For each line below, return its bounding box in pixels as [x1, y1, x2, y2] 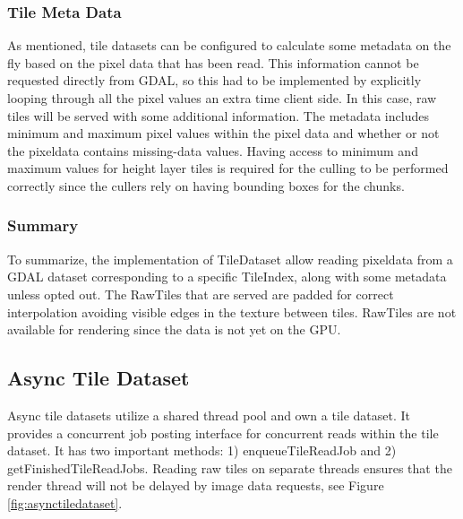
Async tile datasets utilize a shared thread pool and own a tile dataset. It [7, 405, 411, 424]
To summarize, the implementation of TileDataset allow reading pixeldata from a [7, 249, 453, 268]
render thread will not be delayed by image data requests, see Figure [7, 476, 384, 495]
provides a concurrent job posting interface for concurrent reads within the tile [7, 423, 439, 442]
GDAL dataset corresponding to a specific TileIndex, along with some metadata [7, 267, 447, 286]
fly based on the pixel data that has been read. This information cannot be [7, 53, 419, 72]
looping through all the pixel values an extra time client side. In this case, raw [7, 89, 437, 107]
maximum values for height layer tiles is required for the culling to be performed [7, 159, 449, 177]
